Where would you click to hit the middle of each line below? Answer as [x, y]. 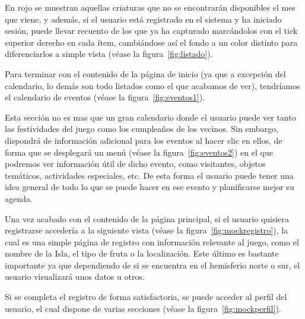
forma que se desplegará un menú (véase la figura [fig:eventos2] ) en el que [139, 152]
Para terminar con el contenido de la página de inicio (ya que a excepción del [145, 73]
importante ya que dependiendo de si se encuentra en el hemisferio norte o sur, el [152, 265]
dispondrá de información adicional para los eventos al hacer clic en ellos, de [144, 140]
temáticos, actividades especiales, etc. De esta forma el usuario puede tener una [149, 175]
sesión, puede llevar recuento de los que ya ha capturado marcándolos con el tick [151, 31]
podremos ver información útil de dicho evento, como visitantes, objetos [135, 164]
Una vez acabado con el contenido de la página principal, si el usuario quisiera [147, 218]
